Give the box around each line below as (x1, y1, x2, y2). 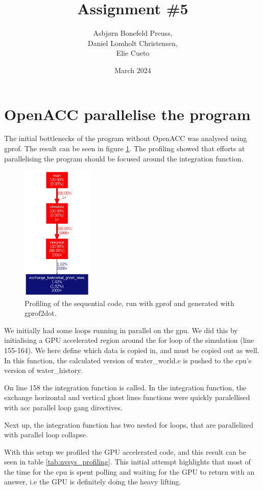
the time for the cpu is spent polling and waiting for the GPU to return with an (4, 466, 255, 477)
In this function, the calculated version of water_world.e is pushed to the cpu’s (4, 355, 252, 365)
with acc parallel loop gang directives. (4, 402, 123, 412)
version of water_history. (4, 365, 83, 376)
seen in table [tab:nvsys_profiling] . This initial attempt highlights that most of (4, 456, 251, 467)
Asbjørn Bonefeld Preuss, (93, 28, 173, 38)
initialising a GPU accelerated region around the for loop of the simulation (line (4, 335, 254, 345)
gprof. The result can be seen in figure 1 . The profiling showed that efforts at (4, 143, 245, 154)
